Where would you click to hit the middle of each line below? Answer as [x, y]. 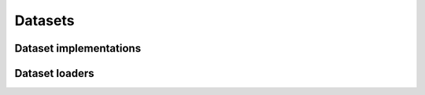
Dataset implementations [78, 48]
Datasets [44, 20]
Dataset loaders [54, 73]
